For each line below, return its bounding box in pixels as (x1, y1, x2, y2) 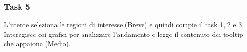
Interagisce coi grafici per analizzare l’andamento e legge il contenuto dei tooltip (4, 29, 243, 39)
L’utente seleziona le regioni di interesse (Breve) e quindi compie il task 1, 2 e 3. (4, 19, 244, 30)
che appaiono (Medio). (4, 38, 71, 49)
